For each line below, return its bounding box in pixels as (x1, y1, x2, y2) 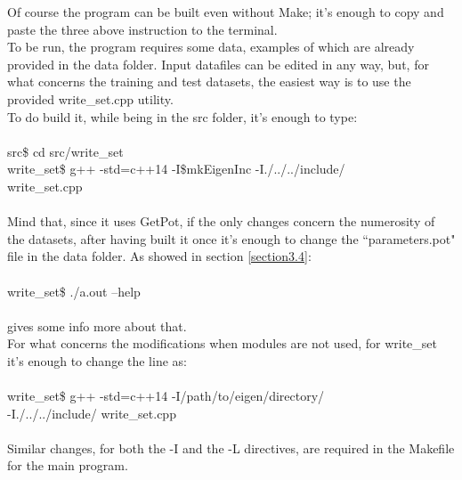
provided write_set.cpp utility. (7, 89, 174, 108)
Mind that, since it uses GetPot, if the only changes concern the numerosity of (7, 212, 435, 231)
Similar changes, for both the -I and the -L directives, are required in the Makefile (7, 438, 455, 457)
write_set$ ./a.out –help (7, 281, 141, 300)
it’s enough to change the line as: (7, 351, 187, 370)
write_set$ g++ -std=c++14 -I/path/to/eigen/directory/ (7, 386, 325, 405)
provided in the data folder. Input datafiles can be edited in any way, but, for (7, 54, 429, 73)
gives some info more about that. (7, 316, 187, 335)
